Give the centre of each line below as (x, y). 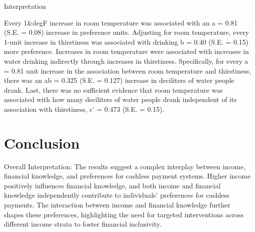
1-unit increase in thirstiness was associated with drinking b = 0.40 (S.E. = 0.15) (126, 41)
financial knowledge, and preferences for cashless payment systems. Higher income (127, 176)
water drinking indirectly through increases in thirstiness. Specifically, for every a (126, 61)
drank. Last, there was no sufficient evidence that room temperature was (113, 90)
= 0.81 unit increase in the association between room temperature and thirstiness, (128, 70)
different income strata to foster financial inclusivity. (83, 224)
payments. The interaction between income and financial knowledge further (117, 205)
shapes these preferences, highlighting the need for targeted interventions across (124, 214)
